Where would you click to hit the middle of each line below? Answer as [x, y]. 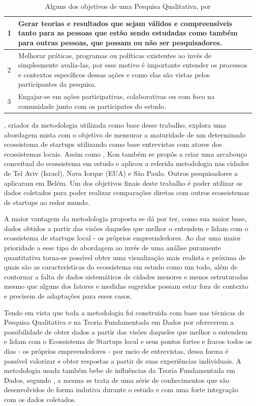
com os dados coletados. [40, 399]
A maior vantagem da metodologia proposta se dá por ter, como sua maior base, [125, 219]
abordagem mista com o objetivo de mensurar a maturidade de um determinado [125, 134]
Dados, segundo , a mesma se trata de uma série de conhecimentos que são [117, 380]
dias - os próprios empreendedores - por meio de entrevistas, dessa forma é [116, 351]
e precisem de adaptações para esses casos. [68, 296]
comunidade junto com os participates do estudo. [92, 106]
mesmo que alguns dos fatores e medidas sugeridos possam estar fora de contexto [126, 286]
